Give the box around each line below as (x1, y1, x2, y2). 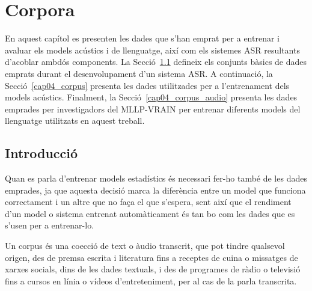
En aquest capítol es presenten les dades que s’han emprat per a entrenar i (5, 32, 280, 44)
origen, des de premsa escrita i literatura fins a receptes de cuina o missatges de (5, 251, 298, 263)
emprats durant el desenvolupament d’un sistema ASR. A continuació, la (5, 67, 273, 79)
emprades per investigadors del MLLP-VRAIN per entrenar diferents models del (5, 102, 301, 115)
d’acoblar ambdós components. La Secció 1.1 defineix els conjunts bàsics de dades (5, 55, 307, 68)
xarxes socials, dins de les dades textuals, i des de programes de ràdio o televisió (5, 263, 301, 275)
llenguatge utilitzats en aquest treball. (5, 114, 145, 127)
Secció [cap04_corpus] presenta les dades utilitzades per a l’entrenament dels (5, 79, 290, 91)
